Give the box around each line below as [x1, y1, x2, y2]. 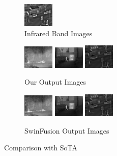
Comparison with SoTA [4, 142, 78, 153]
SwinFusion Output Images [24, 125, 109, 136]
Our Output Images [24, 76, 86, 87]
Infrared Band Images [24, 28, 93, 38]
